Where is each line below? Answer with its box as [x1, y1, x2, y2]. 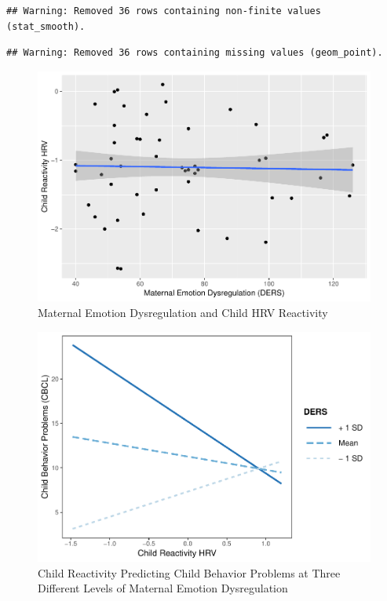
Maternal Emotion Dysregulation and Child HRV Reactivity [38, 304, 328, 320]
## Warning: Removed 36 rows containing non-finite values [6, 5, 321, 16]
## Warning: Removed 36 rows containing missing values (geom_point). [6, 47, 383, 59]
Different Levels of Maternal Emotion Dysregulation [38, 580, 288, 596]
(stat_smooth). [6, 20, 86, 32]
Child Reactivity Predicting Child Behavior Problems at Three [38, 564, 341, 581]
